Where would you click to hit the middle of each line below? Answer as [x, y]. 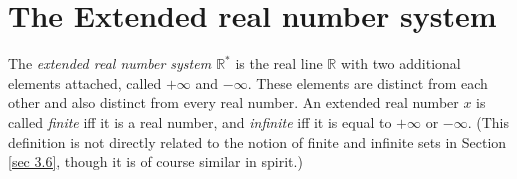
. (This [488, 121]
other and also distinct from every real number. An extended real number [233, 102]
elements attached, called [85, 82]
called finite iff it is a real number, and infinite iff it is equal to [200, 121]
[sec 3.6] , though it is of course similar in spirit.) [155, 161]
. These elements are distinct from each [367, 82]
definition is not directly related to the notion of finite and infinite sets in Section [257, 141]
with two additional [400, 63]
